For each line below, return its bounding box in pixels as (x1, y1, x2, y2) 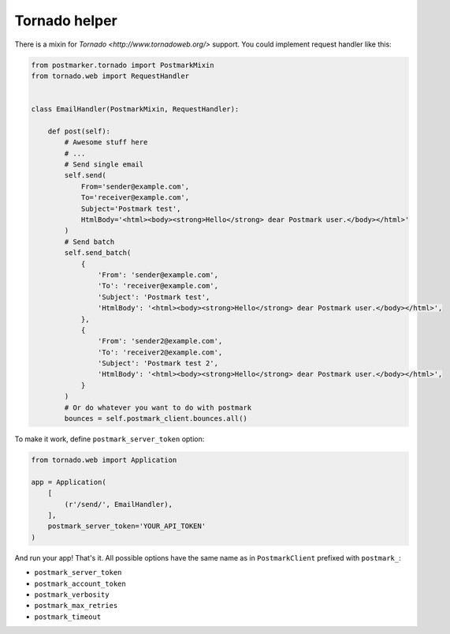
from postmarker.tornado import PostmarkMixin (31, 60, 214, 69)
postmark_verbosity (34, 590, 110, 599)
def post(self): (47, 126, 110, 136)
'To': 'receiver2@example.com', (97, 347, 223, 357)
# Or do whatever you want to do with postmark (64, 403, 252, 412)
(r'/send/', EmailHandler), (64, 500, 173, 508)
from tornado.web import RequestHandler (31, 71, 189, 81)
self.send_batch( (64, 249, 132, 257)
